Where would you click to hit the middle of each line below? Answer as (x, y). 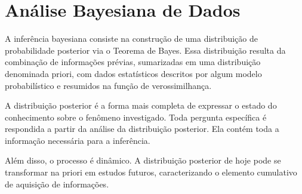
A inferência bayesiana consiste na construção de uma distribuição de (131, 39)
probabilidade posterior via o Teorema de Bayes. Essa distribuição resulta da (145, 50)
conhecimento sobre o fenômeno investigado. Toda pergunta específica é (136, 117)
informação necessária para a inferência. (78, 140)
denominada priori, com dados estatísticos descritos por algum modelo (133, 73)
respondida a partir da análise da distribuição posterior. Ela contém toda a (142, 129)
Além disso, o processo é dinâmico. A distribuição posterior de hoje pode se (143, 160)
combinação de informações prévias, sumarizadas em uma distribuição (133, 62)
